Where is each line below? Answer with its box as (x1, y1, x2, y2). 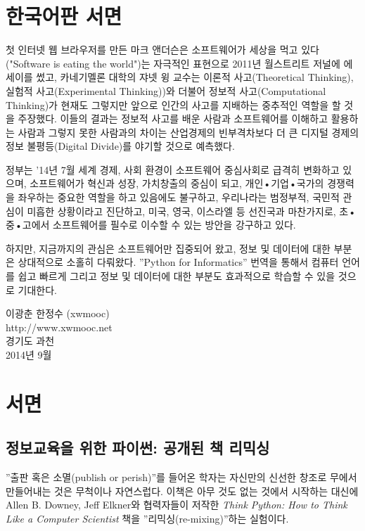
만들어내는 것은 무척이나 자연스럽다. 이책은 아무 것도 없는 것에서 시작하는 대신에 (6, 483, 359, 498)
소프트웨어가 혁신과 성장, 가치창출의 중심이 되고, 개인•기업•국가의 (30, 176, 324, 191)
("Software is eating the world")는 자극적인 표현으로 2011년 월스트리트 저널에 (6, 56, 340, 70)
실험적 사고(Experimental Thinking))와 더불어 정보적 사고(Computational (6, 83, 326, 98)
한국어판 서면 (6, 1, 122, 30)
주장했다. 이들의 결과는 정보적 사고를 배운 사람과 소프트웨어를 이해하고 (18, 111, 328, 126)
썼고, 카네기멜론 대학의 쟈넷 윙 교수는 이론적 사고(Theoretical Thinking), (36, 70, 354, 84)
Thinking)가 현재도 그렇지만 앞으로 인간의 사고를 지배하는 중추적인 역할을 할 (6, 97, 341, 112)
